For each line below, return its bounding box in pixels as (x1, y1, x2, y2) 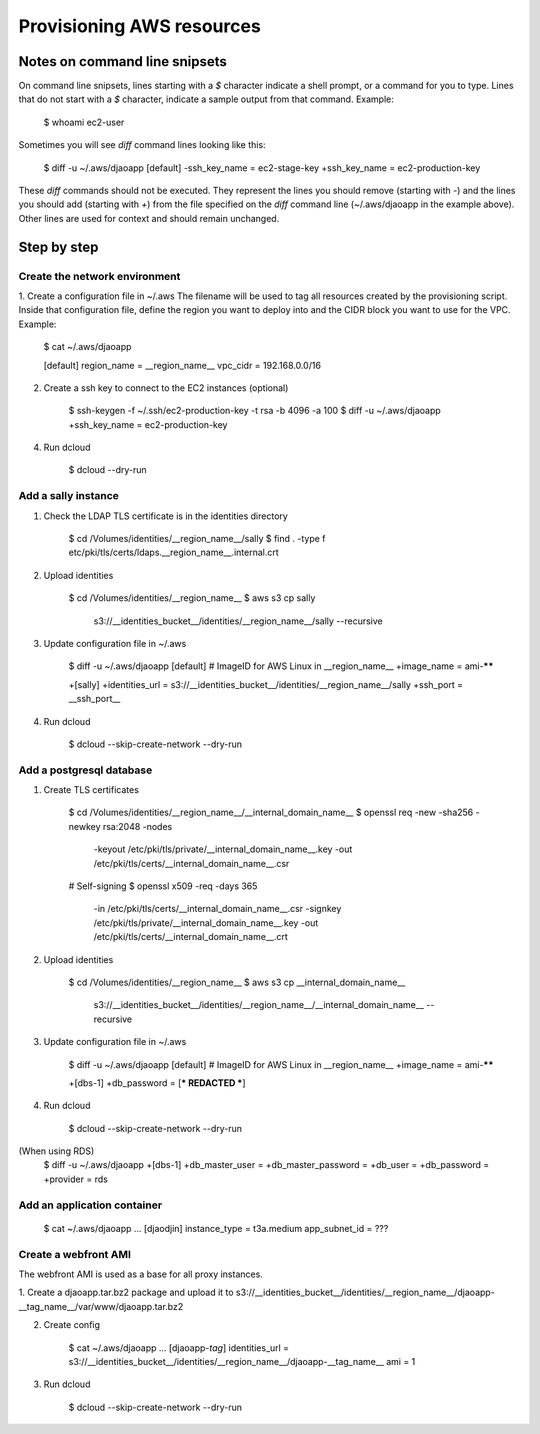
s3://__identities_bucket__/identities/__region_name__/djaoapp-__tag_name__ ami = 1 (68, 1355, 416, 1367)
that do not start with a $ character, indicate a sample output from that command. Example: (18, 93, 394, 105)
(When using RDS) (18, 1145, 95, 1157)
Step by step (18, 238, 99, 255)
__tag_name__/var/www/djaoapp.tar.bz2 (18, 1300, 184, 1312)
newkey (68, 820, 101, 832)
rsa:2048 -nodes (102, 820, 173, 832)
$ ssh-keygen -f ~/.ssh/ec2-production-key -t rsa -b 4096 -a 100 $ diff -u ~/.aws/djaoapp (68, 405, 442, 417)
